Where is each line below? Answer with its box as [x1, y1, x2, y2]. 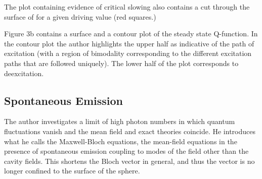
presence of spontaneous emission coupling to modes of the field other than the [4, 146, 249, 156]
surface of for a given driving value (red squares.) [4, 11, 156, 22]
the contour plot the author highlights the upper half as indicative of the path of [4, 38, 254, 48]
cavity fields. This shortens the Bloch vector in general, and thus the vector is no [4, 155, 255, 166]
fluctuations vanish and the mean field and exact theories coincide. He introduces [4, 126, 255, 136]
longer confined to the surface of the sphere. [4, 165, 140, 176]
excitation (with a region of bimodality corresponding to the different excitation [4, 48, 252, 58]
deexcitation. [4, 68, 44, 78]
